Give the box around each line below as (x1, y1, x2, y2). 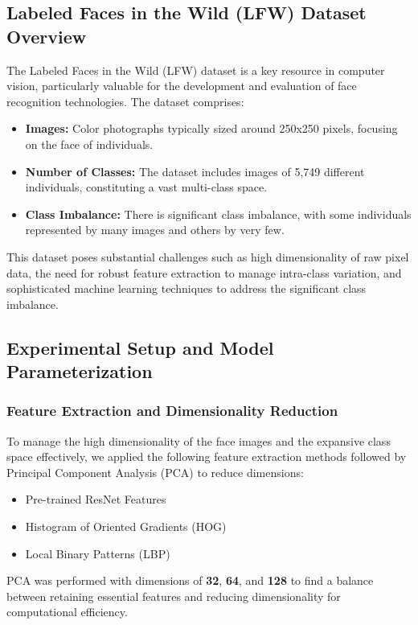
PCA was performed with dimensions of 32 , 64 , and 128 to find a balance (6, 572, 374, 589)
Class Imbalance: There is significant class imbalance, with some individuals (25, 205, 412, 222)
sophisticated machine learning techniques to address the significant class (6, 280, 367, 297)
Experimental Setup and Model (6, 335, 274, 360)
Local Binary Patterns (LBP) (25, 545, 170, 561)
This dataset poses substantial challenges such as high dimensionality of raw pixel (6, 248, 409, 265)
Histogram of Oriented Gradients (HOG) (25, 518, 227, 535)
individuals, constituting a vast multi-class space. (25, 179, 268, 195)
